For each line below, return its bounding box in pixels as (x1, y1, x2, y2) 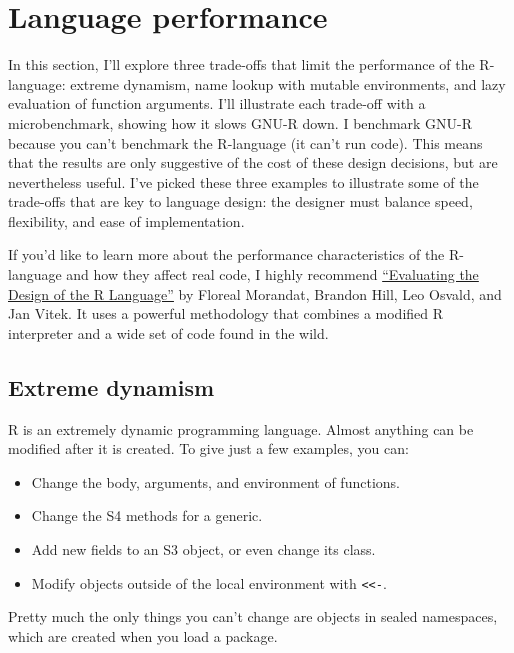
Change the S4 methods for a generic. (31, 505, 263, 526)
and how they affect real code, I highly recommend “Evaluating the (66, 264, 479, 285)
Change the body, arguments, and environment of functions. (31, 471, 400, 492)
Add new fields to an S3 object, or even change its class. (31, 539, 376, 560)
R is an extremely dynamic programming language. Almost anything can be (8, 418, 474, 439)
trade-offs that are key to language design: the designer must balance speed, (8, 191, 473, 212)
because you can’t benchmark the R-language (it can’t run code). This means (8, 132, 483, 153)
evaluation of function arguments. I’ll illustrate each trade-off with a (8, 93, 426, 114)
